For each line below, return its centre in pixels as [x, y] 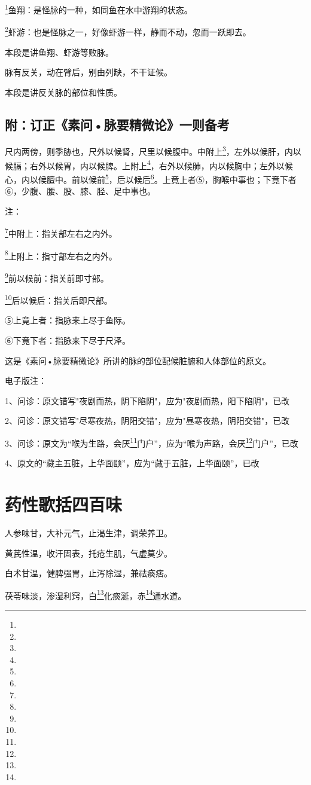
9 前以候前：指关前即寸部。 [57, 277]
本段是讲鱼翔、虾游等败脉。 [59, 52]
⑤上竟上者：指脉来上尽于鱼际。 [68, 320]
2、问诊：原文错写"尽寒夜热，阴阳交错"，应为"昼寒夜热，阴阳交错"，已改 [147, 421]
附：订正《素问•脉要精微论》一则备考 [117, 124]
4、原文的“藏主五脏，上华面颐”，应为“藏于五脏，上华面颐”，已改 [132, 463]
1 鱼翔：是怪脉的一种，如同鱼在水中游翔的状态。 [99, 9]
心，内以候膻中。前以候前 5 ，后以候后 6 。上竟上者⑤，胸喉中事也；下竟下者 [151, 178]
